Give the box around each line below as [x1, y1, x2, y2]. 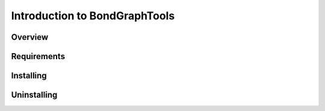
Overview [11, 32, 49, 42]
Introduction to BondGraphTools [11, 9, 175, 22]
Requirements [11, 51, 66, 62]
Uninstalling [11, 90, 58, 100]
